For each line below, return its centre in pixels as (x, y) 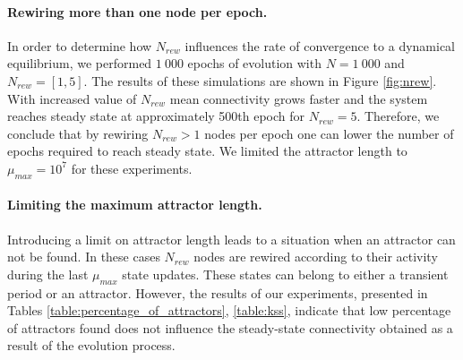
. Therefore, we (398, 116)
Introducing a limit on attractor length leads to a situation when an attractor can (231, 239)
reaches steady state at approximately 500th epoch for (156, 116)
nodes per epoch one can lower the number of (329, 133)
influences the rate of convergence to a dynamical (320, 45)
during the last (48, 274)
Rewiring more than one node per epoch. (137, 11)
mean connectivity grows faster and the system (299, 98)
